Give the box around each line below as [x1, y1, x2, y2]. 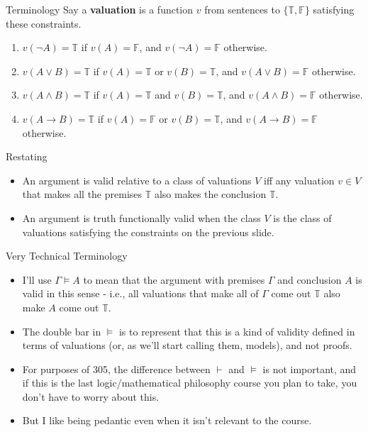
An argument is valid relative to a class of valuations [22, 172, 252, 187]
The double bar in [22, 323, 101, 338]
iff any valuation [264, 172, 335, 187]
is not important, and [262, 361, 357, 376]
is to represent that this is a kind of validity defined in [118, 323, 355, 338]
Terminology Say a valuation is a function [6, 2, 194, 16]
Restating [6, 149, 48, 164]
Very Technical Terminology [6, 248, 128, 263]
